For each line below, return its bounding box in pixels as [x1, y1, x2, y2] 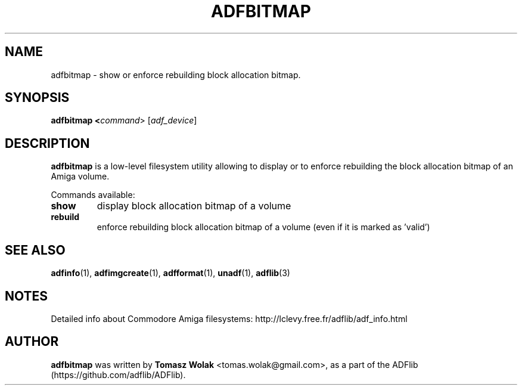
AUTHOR [5, 334, 59, 349]
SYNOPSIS [5, 90, 70, 106]
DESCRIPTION [5, 135, 90, 151]
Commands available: [51, 190, 135, 200]
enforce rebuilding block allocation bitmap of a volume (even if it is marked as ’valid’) [97, 222, 430, 233]
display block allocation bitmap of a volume [97, 200, 291, 212]
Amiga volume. [51, 171, 110, 182]
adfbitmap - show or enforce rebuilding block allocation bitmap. [51, 69, 301, 80]
